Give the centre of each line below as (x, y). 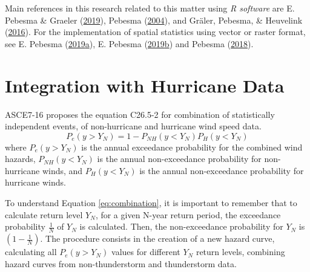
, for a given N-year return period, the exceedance (188, 214)
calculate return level (44, 214)
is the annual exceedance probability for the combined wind (192, 147)
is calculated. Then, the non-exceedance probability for (181, 226)
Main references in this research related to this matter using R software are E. (150, 8)
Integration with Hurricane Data (145, 85)
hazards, (20, 159)
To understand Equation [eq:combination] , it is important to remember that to (151, 203)
